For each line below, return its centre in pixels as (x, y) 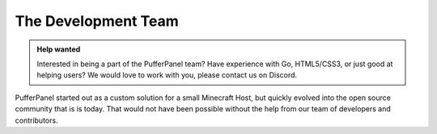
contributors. (36, 120)
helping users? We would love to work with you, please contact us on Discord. (167, 75)
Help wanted (59, 49)
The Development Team (97, 21)
